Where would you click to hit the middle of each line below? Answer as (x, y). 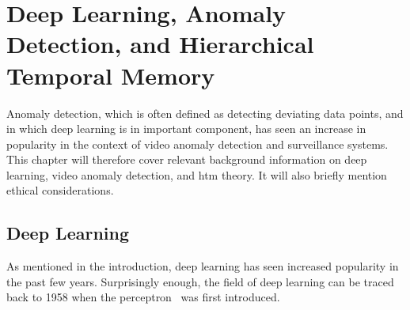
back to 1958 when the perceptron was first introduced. (143, 297)
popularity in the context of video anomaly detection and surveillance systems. (197, 144)
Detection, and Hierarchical (160, 44)
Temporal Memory (111, 75)
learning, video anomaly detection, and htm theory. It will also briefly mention (197, 174)
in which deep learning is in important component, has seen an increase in (186, 129)
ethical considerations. (60, 190)
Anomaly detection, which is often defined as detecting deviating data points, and (205, 113)
